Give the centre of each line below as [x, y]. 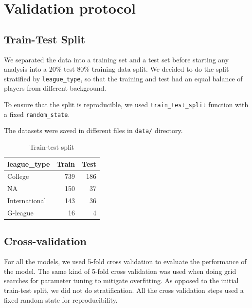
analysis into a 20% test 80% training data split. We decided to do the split [117, 69]
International [27, 201]
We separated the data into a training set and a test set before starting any [117, 59]
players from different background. [55, 88]
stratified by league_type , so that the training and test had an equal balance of [123, 78]
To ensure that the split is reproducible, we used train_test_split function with [126, 105]
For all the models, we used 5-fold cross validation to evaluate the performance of [125, 261]
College [18, 176]
